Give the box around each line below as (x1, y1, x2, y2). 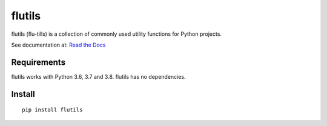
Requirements (11, 57, 66, 67)
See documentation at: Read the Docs (11, 41, 106, 48)
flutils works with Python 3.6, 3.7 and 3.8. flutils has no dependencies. (11, 73, 186, 80)
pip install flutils (22, 107, 83, 113)
